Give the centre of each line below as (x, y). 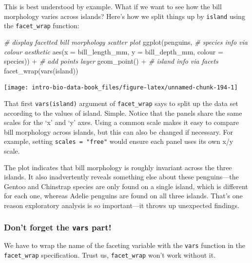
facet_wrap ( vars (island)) (41, 70)
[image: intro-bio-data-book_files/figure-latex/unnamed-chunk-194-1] (121, 88)
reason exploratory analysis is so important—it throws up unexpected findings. (122, 205)
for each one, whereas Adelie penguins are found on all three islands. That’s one (123, 196)
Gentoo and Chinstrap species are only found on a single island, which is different (126, 186)
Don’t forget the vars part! (58, 227)
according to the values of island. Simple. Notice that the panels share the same (123, 113)
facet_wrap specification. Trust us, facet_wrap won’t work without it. (110, 255)
